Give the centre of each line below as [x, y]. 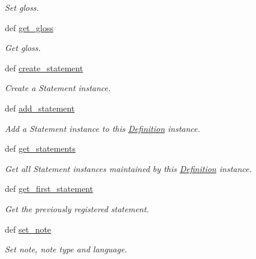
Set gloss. [22, 7]
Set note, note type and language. [66, 249]
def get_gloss [29, 27]
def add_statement [40, 108]
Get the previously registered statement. [77, 208]
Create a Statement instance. [58, 88]
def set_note [28, 229]
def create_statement [44, 67]
